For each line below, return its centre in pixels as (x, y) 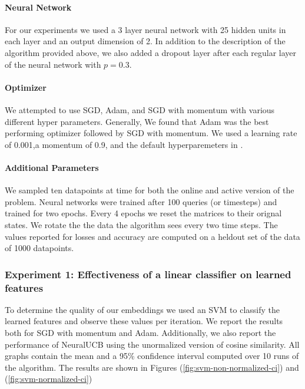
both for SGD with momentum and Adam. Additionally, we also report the (140, 333)
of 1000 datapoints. (39, 248)
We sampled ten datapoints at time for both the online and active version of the (150, 190)
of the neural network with (53, 64)
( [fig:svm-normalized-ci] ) (49, 379)
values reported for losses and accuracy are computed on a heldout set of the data (152, 236)
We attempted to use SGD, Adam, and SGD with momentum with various (140, 109)
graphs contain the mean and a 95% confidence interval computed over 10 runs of (152, 356)
